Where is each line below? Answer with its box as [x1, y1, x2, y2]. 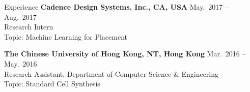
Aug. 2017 [4, 11, 37, 22]
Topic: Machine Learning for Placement [4, 31, 127, 42]
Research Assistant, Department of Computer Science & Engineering [4, 68, 219, 79]
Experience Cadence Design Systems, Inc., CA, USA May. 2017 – [4, 2, 229, 12]
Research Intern [4, 21, 53, 32]
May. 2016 [4, 58, 37, 69]
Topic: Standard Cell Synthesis [4, 78, 100, 89]
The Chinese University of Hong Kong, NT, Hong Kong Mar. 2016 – [4, 48, 246, 59]
